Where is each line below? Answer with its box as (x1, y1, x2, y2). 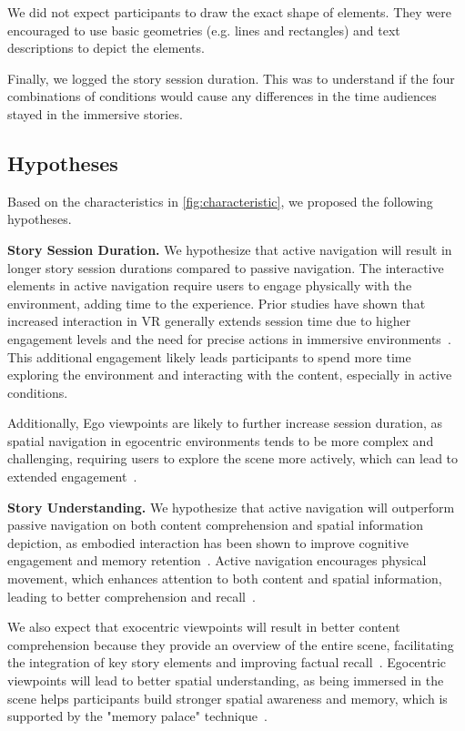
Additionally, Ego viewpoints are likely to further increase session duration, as (7, 413, 443, 432)
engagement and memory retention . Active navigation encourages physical (7, 551, 427, 570)
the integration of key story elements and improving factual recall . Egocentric (7, 653, 447, 672)
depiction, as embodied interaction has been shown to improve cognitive (7, 533, 409, 552)
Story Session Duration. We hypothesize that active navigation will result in (7, 239, 452, 259)
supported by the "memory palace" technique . (7, 706, 268, 726)
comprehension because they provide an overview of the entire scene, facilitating (7, 635, 454, 654)
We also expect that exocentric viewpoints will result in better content (7, 617, 400, 636)
